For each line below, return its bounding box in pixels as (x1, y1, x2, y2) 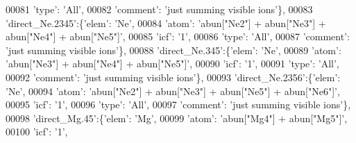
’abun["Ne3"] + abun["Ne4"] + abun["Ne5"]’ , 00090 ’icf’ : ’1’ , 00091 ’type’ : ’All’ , (6, 56, 339, 71)
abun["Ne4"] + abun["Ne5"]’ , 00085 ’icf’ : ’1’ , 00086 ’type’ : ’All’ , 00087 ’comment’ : (6, 29, 350, 44)
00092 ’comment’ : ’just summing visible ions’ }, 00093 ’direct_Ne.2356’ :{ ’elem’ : (6, 69, 341, 84)
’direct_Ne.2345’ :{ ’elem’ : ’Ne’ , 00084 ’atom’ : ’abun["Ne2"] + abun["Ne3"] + (6, 15, 326, 30)
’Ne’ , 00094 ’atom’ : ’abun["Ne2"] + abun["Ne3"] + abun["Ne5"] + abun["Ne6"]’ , (6, 83, 340, 98)
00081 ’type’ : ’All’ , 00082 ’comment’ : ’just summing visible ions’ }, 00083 (6, 2, 313, 16)
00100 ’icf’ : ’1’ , (6, 124, 68, 139)
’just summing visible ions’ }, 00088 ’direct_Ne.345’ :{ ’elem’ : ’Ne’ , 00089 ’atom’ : (6, 42, 341, 57)
